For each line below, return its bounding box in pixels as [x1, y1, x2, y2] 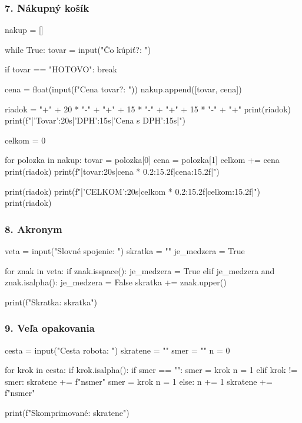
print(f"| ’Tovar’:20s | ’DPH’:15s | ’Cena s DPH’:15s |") [5, 114, 185, 126]
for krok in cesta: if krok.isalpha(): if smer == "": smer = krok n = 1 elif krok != [5, 364, 298, 376]
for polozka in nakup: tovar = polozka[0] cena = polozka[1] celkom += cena [5, 154, 280, 166]
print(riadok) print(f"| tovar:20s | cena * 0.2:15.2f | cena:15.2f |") [5, 165, 220, 177]
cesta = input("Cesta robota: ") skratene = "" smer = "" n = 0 [5, 344, 230, 356]
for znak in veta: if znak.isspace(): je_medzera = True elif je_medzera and [5, 264, 275, 277]
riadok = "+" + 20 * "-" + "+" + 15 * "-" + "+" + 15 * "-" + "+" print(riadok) [5, 102, 291, 115]
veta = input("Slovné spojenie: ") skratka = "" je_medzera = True [5, 244, 245, 257]
